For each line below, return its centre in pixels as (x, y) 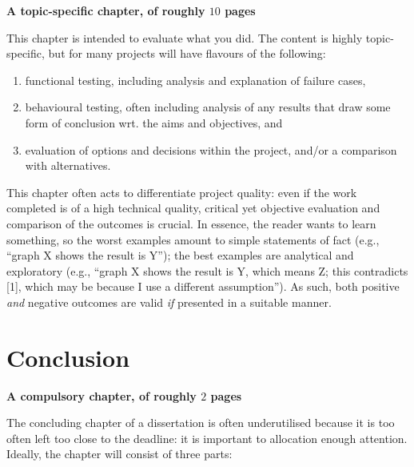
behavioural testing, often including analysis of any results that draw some (208, 107)
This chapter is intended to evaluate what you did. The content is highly (185, 37)
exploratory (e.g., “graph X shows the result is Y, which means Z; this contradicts (207, 270)
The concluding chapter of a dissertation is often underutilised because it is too (201, 423)
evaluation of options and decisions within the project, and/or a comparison (211, 149)
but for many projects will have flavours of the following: (187, 53)
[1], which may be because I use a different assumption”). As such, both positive (203, 286)
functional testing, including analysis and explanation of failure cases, (195, 80)
